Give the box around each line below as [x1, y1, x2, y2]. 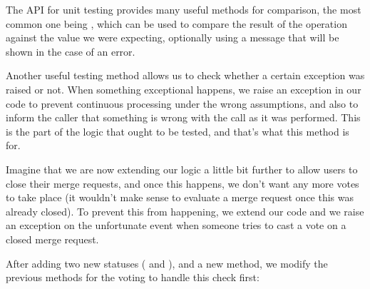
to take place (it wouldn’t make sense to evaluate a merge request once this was [6, 190, 354, 205]
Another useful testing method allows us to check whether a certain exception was [6, 68, 365, 83]
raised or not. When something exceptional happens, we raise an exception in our [6, 81, 361, 96]
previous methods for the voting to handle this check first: [6, 270, 259, 285]
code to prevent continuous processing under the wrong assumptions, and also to [6, 96, 359, 111]
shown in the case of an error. [6, 44, 135, 59]
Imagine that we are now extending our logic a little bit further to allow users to [6, 161, 358, 176]
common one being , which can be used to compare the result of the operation [6, 16, 347, 31]
